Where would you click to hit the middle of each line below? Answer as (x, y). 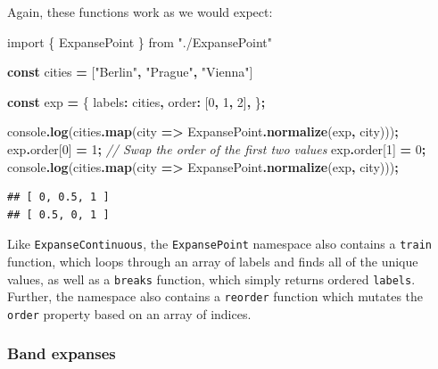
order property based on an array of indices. (129, 313)
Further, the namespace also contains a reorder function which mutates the (215, 296)
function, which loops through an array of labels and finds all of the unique (213, 261)
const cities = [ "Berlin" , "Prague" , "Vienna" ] (130, 72)
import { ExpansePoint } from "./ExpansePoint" (140, 41)
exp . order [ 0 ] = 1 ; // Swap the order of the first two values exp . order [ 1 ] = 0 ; (217, 148)
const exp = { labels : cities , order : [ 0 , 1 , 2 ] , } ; (136, 101)
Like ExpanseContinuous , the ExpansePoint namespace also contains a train (219, 244)
